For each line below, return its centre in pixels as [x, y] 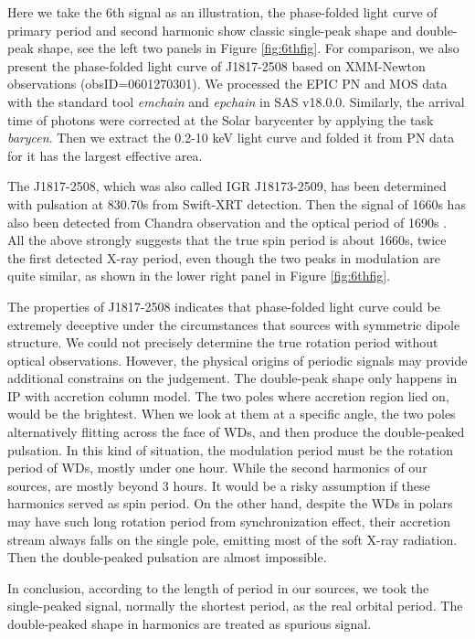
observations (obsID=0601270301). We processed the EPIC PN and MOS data [227, 84]
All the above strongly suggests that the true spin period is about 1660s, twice [227, 240]
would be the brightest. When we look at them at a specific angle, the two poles [232, 414]
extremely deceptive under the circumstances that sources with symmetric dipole [234, 324]
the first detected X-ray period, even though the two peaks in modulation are [224, 257]
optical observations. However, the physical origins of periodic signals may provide [237, 360]
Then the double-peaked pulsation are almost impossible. [167, 557]
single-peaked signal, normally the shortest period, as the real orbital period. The [235, 606]
